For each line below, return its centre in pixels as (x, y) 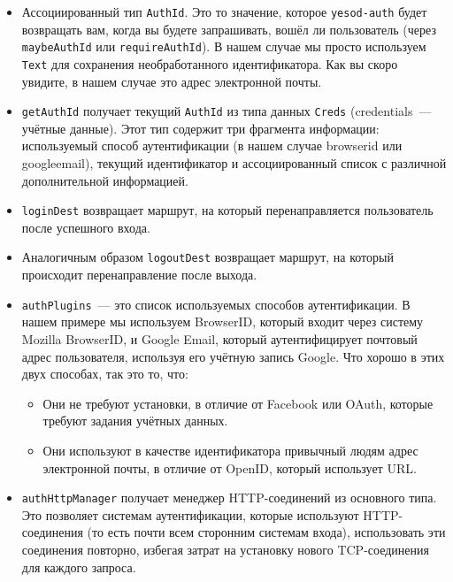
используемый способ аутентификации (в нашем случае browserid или (212, 145)
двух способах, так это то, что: (105, 374)
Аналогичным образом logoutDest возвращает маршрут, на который (207, 257)
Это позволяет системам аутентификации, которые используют (190, 514)
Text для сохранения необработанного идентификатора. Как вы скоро (210, 63)
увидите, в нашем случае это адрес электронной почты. (172, 81)
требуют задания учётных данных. (135, 421)
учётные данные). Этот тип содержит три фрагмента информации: (200, 128)
